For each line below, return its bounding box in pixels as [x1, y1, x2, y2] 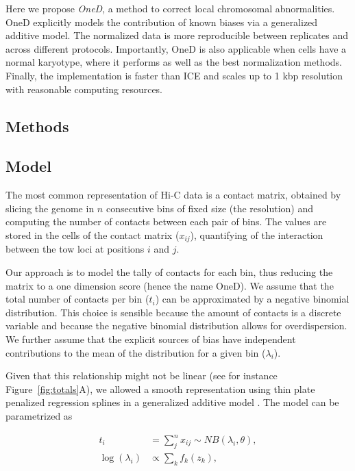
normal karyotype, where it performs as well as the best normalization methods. [5, 55, 342, 69]
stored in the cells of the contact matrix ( [5, 227, 180, 242]
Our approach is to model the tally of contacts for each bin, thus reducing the [5, 264, 333, 279]
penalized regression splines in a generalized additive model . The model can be [5, 395, 339, 409]
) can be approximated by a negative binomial [155, 292, 350, 306]
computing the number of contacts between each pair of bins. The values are [5, 214, 327, 229]
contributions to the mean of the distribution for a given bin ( [5, 345, 266, 359]
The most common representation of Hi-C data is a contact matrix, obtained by [5, 188, 341, 202]
